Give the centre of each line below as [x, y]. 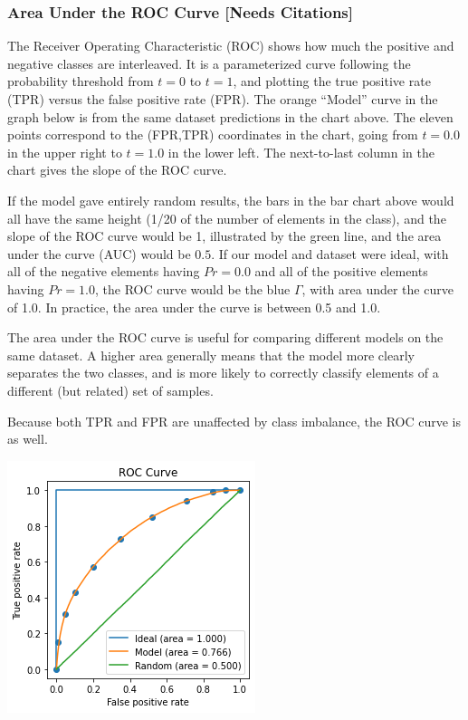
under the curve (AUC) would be [99, 253]
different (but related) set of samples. [110, 390]
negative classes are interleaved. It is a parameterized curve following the [209, 63]
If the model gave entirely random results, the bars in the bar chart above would [231, 200]
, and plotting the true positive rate [332, 81]
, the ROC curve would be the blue [193, 288]
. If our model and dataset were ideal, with [330, 253]
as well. [28, 439]
